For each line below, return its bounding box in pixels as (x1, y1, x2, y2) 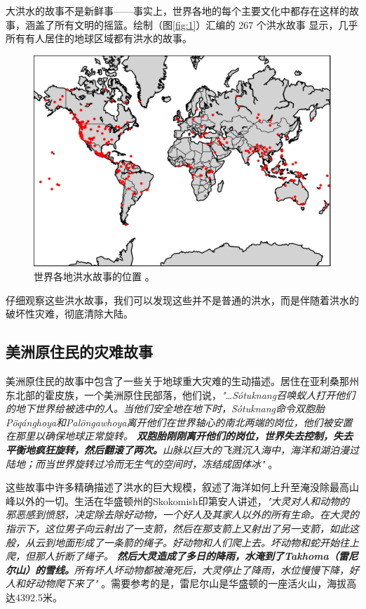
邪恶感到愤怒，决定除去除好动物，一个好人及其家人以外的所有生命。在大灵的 (6, 507, 359, 522)
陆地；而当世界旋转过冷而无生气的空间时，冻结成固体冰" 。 (6, 456, 278, 471)
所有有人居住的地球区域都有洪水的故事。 (6, 31, 192, 46)
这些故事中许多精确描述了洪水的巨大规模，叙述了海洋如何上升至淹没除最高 (6, 480, 349, 495)
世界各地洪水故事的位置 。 (34, 268, 155, 283)
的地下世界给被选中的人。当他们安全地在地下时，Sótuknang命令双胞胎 (6, 401, 325, 416)
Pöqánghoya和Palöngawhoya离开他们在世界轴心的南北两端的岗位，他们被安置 (6, 414, 353, 429)
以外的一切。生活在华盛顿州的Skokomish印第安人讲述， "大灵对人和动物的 (15, 493, 350, 508)
